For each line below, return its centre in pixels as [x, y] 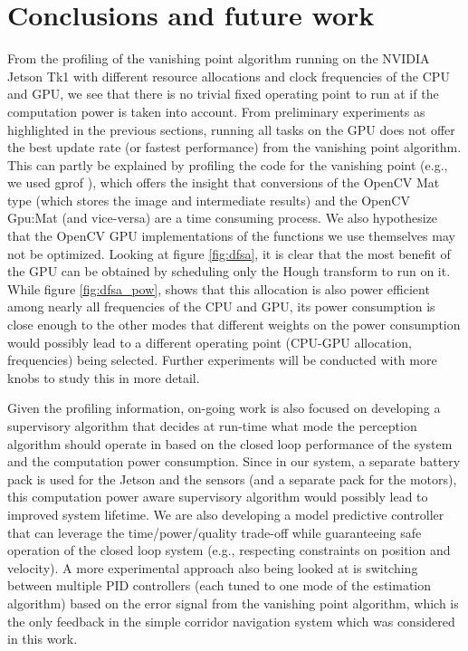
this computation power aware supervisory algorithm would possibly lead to [218, 497]
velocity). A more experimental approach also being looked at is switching [213, 567]
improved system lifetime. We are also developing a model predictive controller [226, 514]
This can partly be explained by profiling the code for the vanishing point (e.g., [228, 164]
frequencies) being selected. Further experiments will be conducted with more [222, 360]
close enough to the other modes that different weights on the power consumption [234, 325]
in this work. [43, 639]
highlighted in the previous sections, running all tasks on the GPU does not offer [231, 129]
